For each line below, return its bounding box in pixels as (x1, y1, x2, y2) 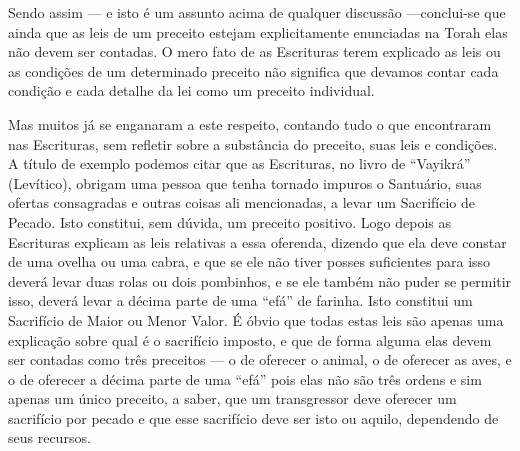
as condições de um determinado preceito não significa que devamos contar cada (8, 60, 499, 81)
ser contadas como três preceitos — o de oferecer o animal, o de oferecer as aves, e (8, 349, 512, 370)
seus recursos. (8, 427, 91, 448)
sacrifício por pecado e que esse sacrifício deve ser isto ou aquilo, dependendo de (8, 407, 499, 428)
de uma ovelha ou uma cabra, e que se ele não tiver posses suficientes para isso (8, 251, 491, 272)
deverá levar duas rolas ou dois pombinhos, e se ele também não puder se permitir (8, 270, 512, 291)
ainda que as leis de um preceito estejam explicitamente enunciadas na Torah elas (8, 21, 508, 42)
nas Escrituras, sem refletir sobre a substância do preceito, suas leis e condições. (8, 133, 498, 154)
